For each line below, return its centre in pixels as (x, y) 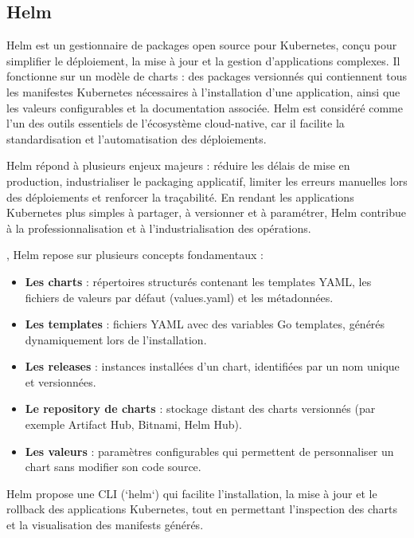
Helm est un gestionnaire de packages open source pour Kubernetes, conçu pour (202, 45)
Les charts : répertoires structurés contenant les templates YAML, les (198, 281)
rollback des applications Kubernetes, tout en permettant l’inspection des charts (202, 509)
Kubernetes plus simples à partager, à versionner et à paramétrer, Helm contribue (206, 212)
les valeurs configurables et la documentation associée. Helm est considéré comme (205, 107)
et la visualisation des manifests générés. (105, 525)
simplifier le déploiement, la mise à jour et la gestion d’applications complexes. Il (203, 60)
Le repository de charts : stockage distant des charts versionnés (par (200, 408)
